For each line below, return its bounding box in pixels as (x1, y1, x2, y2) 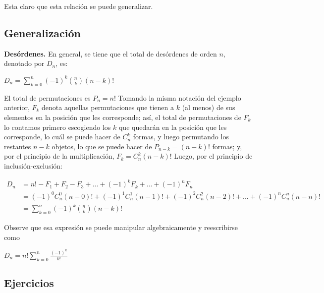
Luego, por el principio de (174, 151, 253, 161)
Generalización (4, 25, 81, 40)
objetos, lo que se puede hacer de (52, 141, 152, 151)
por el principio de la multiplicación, (4, 151, 114, 161)
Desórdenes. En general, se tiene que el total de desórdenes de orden (4, 48, 217, 59)
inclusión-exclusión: (4, 160, 63, 171)
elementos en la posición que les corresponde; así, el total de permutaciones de (4, 112, 241, 122)
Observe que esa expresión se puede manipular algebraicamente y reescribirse (4, 222, 238, 232)
